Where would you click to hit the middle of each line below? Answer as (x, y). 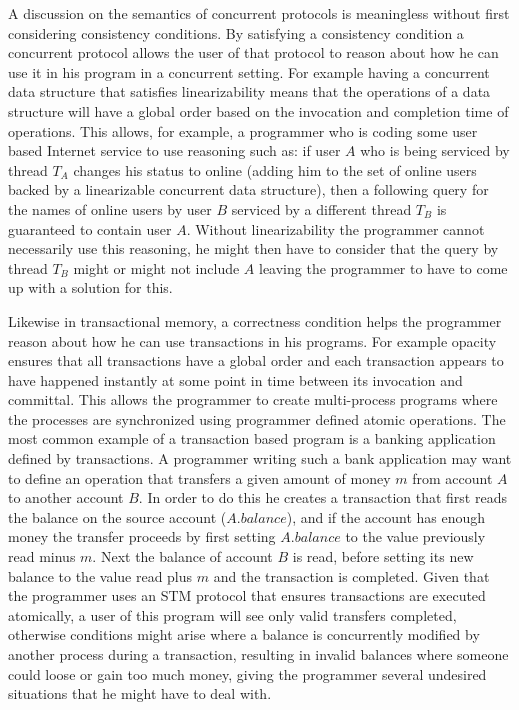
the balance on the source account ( (117, 516)
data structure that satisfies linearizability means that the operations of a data (249, 91)
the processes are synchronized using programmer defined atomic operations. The (257, 418)
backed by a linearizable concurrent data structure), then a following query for (248, 189)
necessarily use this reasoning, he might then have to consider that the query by (253, 248)
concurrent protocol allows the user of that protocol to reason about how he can (253, 52)
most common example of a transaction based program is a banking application (252, 438)
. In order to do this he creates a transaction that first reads (322, 497)
